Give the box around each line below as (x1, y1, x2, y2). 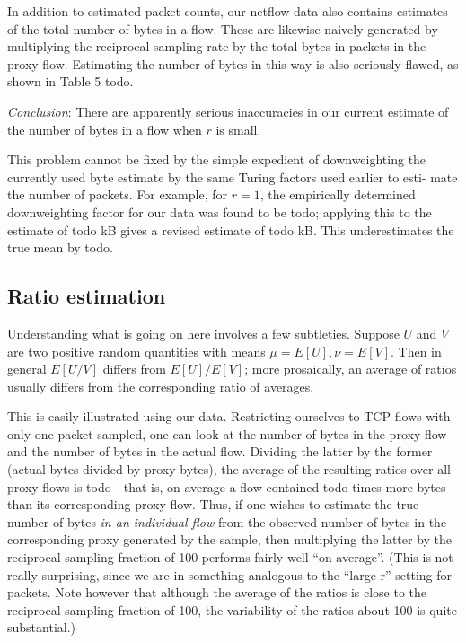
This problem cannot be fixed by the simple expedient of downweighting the (7, 150, 426, 169)
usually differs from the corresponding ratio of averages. (7, 376, 314, 395)
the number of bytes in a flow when (7, 119, 202, 138)
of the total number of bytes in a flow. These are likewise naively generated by (7, 19, 438, 38)
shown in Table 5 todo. (7, 72, 134, 91)
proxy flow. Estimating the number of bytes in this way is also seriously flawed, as (7, 54, 459, 73)
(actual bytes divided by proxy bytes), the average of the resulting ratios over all (7, 460, 452, 479)
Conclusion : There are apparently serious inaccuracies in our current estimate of (7, 101, 449, 120)
